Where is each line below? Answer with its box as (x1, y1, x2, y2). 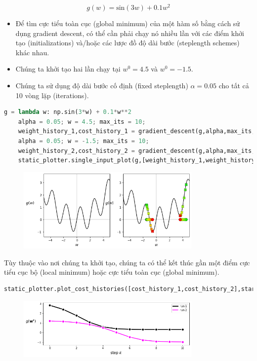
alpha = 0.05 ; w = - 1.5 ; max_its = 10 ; (18, 138, 149, 145)
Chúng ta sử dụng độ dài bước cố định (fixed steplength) (15, 80, 188, 91)
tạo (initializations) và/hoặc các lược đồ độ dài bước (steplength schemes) (15, 37, 240, 48)
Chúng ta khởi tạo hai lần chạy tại (15, 64, 121, 74)
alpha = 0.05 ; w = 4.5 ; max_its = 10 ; (18, 118, 146, 125)
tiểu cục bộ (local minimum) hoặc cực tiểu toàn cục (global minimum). (4, 267, 219, 277)
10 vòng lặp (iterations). (15, 90, 89, 100)
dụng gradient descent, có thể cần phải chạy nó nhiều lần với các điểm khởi (15, 28, 244, 38)
